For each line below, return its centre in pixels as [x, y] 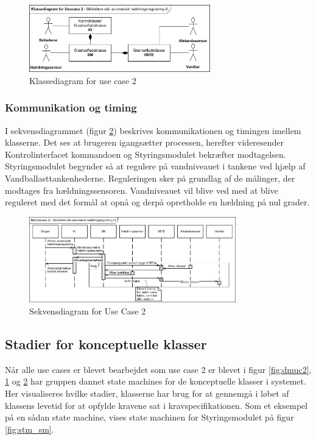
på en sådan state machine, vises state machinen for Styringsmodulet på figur [149, 417]
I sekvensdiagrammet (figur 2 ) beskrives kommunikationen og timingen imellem [153, 130]
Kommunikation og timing [71, 108]
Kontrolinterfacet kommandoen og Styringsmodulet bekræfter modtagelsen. [146, 154]
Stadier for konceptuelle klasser [106, 344]
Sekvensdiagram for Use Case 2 [88, 311]
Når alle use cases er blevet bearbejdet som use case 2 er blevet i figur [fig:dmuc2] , [158, 369]
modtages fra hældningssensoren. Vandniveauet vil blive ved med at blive [142, 190]
